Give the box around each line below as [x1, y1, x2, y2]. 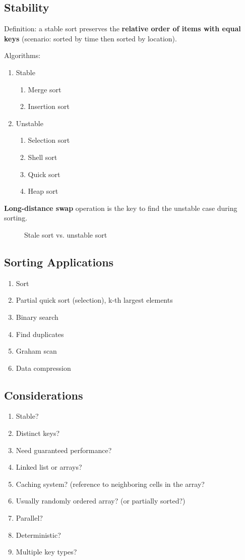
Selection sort [28, 135, 70, 145]
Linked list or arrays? [16, 462, 82, 472]
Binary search [16, 311, 58, 322]
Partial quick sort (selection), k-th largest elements [16, 295, 173, 305]
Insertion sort [28, 101, 70, 111]
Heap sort [28, 186, 58, 196]
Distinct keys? [16, 428, 60, 438]
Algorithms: [4, 50, 41, 61]
